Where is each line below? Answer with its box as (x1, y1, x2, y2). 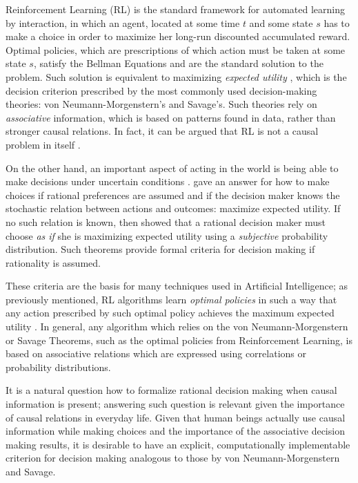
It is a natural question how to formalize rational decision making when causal (6, 383, 337, 397)
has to (324, 15, 350, 30)
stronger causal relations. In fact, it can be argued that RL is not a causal (6, 124, 319, 138)
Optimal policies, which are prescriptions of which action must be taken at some (6, 42, 346, 57)
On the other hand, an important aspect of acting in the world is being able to (6, 160, 339, 175)
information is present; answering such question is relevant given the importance (6, 397, 345, 411)
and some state (249, 15, 313, 30)
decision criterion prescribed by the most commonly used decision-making (6, 83, 317, 97)
